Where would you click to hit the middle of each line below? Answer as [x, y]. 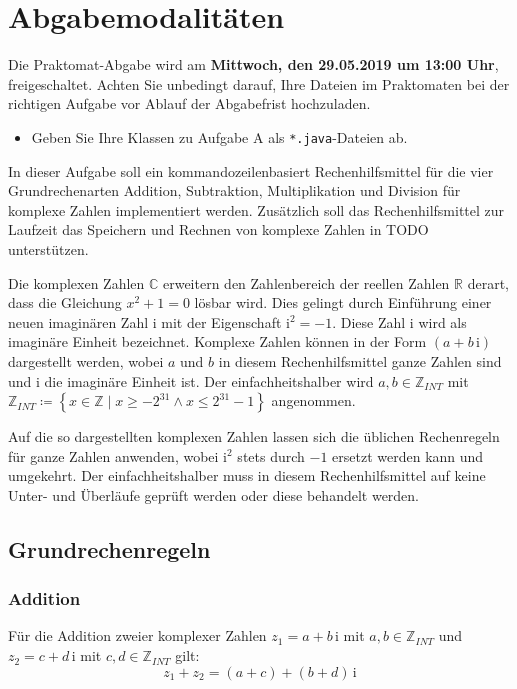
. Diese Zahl [369, 321]
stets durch [271, 455]
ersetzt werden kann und [408, 455]
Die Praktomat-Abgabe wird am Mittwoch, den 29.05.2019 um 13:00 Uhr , [253, 64]
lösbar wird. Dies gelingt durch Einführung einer [343, 302]
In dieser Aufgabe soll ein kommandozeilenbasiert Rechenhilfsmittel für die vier [251, 170]
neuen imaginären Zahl [78, 321]
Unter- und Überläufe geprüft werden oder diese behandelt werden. [214, 494]
